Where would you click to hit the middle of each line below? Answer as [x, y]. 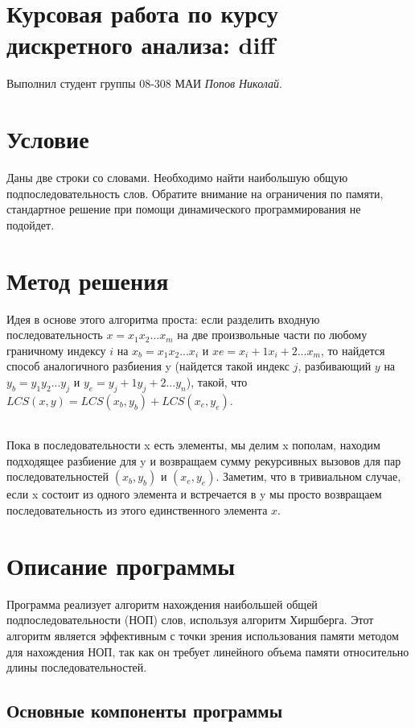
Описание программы [121, 565]
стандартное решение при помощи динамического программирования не [184, 209]
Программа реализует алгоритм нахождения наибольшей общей [162, 604]
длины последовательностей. [77, 667]
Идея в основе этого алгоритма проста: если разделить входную [163, 318]
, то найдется [353, 350]
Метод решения [88, 280]
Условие [48, 139]
